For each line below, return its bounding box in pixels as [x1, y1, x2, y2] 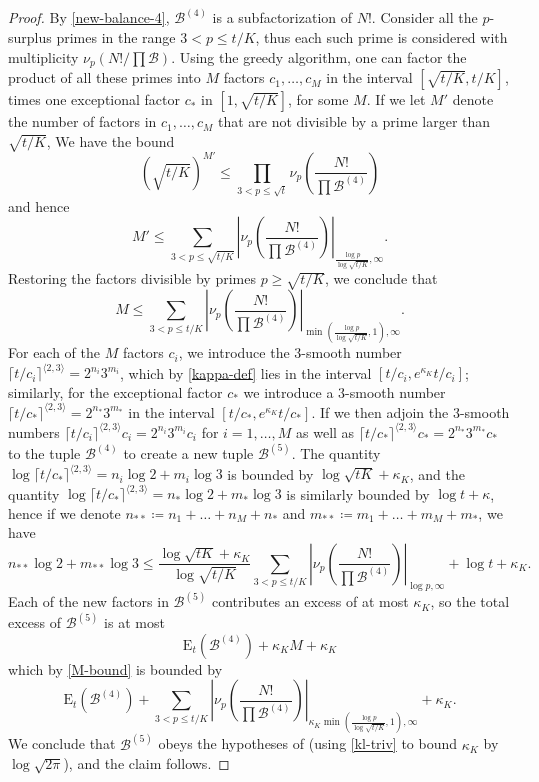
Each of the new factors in [8, 591, 169, 612]
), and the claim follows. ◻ [63, 753, 230, 774]
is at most [104, 612, 165, 633]
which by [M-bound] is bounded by [8, 658, 223, 679]
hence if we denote [8, 502, 121, 523]
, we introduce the [178, 342, 290, 363]
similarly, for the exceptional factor [8, 381, 223, 402]
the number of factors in [8, 111, 157, 132]
